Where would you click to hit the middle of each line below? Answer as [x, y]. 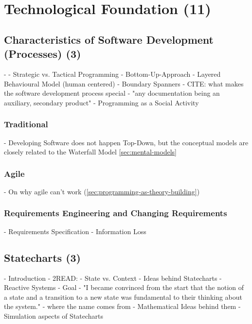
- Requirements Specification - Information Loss [75, 231]
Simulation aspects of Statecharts [54, 315]
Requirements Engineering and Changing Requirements [116, 213]
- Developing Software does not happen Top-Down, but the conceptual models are [126, 142]
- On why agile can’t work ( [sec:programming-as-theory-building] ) [102, 191]
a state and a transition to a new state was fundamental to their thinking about [123, 297]
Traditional [26, 124]
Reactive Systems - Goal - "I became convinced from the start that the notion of [124, 287]
